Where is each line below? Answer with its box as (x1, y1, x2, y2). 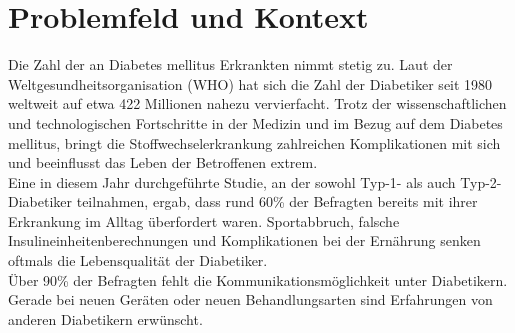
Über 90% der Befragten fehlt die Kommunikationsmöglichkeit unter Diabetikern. (8, 269, 508, 290)
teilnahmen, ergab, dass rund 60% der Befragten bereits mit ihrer (76, 191, 478, 212)
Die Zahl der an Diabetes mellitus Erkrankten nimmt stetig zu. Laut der (8, 54, 453, 75)
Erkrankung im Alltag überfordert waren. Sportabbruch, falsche (8, 210, 400, 231)
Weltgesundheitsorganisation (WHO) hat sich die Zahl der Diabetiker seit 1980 (8, 73, 493, 94)
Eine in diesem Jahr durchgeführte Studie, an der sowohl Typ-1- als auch (8, 171, 456, 192)
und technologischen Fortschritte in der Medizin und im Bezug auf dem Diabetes (8, 112, 503, 133)
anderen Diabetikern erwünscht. (8, 308, 203, 329)
